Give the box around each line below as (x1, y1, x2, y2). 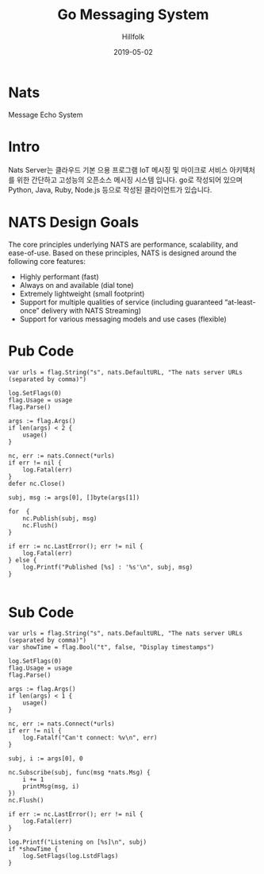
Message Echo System (8, 110, 83, 119)
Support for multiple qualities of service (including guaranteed (19, 297, 224, 307)
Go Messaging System (57, 6, 209, 24)
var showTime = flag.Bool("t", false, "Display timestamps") (8, 643, 215, 651)
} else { (8, 556, 37, 564)
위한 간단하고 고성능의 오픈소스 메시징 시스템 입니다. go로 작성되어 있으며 (16, 175, 243, 185)
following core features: (8, 256, 86, 266)
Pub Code (8, 342, 75, 359)
